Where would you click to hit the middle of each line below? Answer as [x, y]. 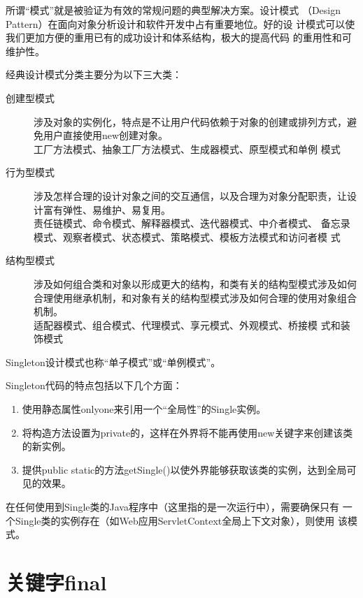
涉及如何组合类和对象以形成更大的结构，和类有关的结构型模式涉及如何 [195, 283]
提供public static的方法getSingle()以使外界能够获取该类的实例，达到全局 [184, 469]
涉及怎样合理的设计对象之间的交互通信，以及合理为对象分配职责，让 [190, 195]
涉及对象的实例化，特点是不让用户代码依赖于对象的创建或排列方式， [190, 121]
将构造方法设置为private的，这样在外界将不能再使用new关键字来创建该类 [187, 432]
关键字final [56, 582]
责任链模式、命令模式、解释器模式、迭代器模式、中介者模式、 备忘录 [192, 223]
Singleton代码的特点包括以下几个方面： [94, 385]
